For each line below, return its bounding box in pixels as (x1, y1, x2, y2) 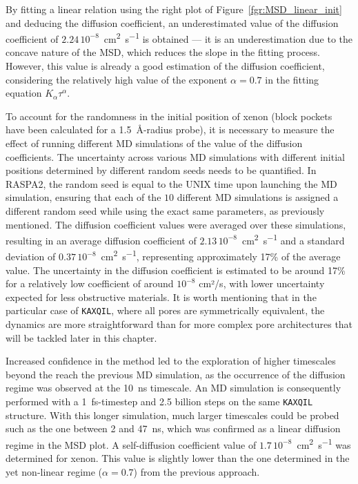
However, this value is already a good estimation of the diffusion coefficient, (6, 59, 325, 73)
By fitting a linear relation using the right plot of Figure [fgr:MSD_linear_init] (6, 2, 342, 16)
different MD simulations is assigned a (177, 190, 339, 204)
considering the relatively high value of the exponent (6, 72, 228, 86)
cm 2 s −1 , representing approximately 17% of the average (101, 247, 341, 264)
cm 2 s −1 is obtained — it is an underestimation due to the (103, 30, 353, 46)
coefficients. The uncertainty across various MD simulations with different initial (6, 149, 345, 164)
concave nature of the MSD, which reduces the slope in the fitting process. (6, 45, 320, 59)
